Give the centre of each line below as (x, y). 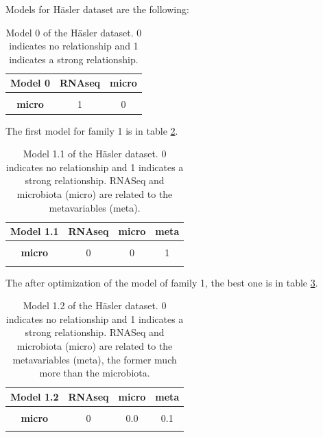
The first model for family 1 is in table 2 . (92, 130)
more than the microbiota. (95, 373)
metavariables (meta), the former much (95, 359)
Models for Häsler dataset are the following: (97, 9)
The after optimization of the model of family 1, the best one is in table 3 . (162, 282)
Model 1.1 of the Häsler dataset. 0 (95, 154)
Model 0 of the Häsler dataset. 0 (74, 32)
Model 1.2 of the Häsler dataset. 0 (95, 305)
